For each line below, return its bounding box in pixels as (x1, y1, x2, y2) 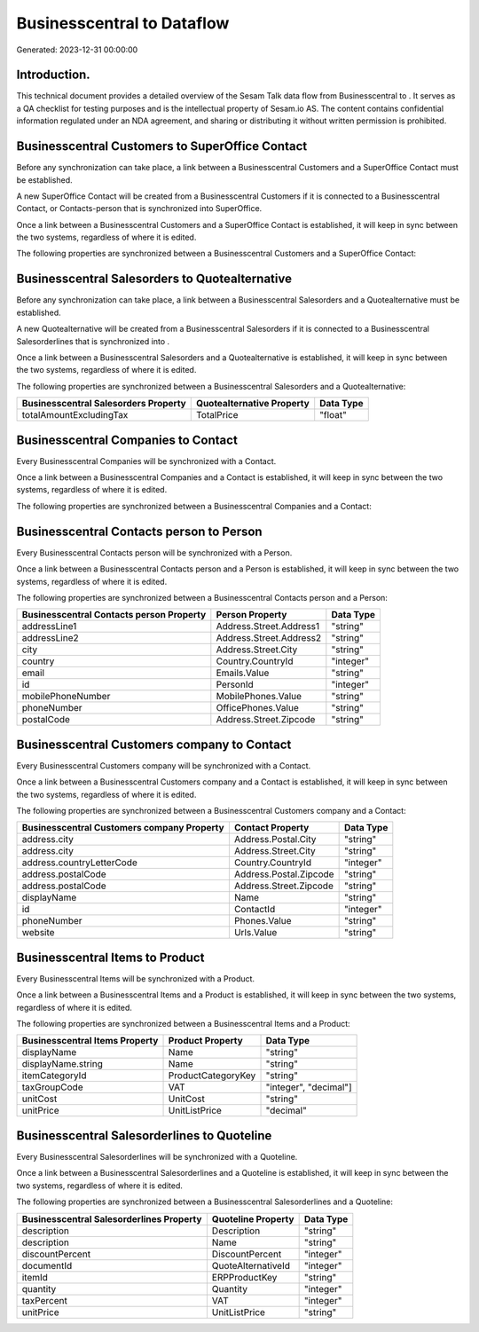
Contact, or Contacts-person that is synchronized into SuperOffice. (16, 203, 263, 214)
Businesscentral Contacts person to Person (16, 524, 263, 539)
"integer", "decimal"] (265, 1081, 352, 1093)
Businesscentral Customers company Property (21, 822, 225, 834)
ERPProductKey (211, 1271, 278, 1283)
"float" (319, 409, 348, 422)
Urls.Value (233, 926, 278, 939)
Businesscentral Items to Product (16, 950, 205, 965)
